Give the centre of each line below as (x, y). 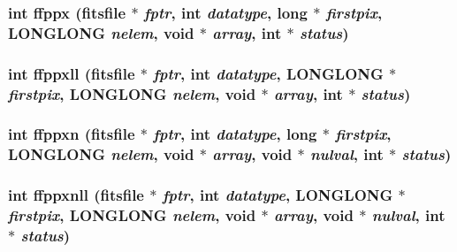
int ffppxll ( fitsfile (72, 73)
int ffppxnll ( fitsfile (76, 195)
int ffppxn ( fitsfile (72, 134)
